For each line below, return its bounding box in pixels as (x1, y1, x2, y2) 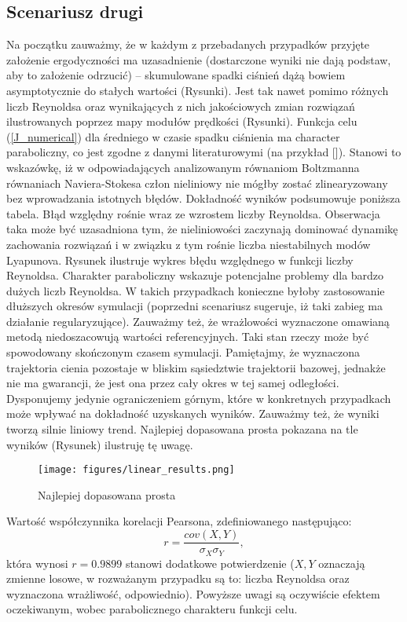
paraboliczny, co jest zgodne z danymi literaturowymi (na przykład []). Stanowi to (6, 144, 401, 160)
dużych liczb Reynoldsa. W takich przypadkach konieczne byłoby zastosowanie (6, 282, 385, 298)
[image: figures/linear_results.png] (38, 464, 235, 476)
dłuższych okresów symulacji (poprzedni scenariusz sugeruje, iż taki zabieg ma (6, 298, 383, 314)
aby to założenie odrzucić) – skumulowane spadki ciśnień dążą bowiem (6, 67, 346, 83)
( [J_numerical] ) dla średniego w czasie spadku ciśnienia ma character (6, 128, 340, 145)
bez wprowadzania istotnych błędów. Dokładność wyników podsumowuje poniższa (6, 190, 401, 207)
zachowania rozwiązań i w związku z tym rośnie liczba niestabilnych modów (6, 236, 371, 252)
